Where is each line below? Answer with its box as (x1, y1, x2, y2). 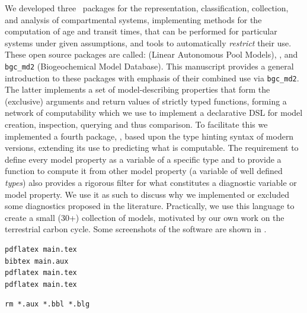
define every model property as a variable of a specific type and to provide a (5, 153, 282, 165)
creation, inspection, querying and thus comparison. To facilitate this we (5, 118, 268, 131)
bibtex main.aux (5, 257, 69, 265)
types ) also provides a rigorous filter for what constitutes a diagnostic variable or (5, 176, 297, 189)
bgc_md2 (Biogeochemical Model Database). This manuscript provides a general (5, 59, 294, 72)
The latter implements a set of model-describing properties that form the (5, 83, 270, 96)
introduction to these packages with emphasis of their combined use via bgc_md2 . (5, 71, 299, 84)
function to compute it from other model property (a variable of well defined (5, 165, 283, 177)
